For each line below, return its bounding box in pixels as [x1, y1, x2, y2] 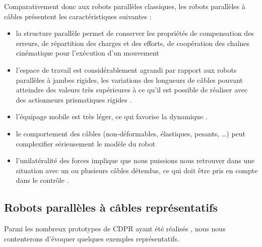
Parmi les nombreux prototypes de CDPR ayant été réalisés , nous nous [4, 223, 226, 234]
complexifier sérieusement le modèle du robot [16, 138, 156, 149]
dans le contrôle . [16, 175, 69, 185]
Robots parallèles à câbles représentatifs [4, 200, 218, 215]
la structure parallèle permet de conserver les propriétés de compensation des [16, 28, 254, 38]
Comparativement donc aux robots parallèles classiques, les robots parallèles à [4, 1, 245, 11]
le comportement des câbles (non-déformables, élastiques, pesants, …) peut [16, 128, 246, 138]
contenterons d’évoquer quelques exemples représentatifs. [4, 233, 179, 243]
